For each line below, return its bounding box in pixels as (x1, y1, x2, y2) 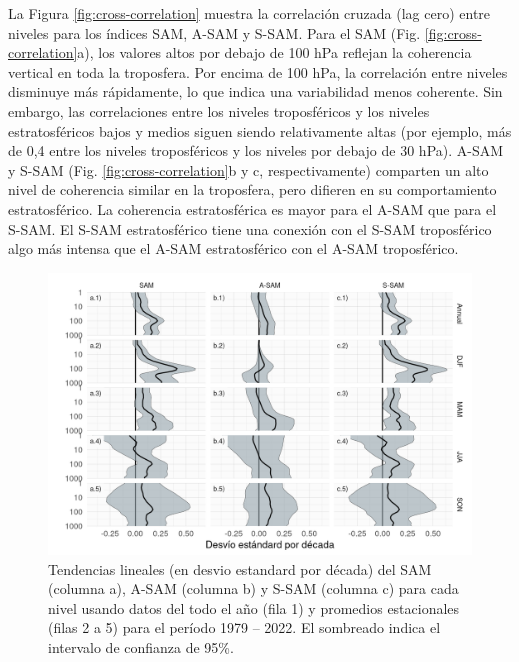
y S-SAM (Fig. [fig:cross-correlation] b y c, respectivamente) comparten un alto (8, 159, 489, 180)
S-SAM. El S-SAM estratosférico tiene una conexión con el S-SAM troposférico (8, 218, 492, 239)
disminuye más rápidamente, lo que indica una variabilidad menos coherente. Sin (8, 81, 503, 102)
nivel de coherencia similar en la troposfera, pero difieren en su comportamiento (8, 179, 497, 200)
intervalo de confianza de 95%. (48, 637, 234, 658)
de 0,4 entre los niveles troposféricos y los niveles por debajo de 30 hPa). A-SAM (8, 140, 504, 161)
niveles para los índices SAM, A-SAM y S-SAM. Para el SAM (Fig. (8, 22, 421, 43)
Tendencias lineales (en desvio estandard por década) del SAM (48, 558, 432, 579)
